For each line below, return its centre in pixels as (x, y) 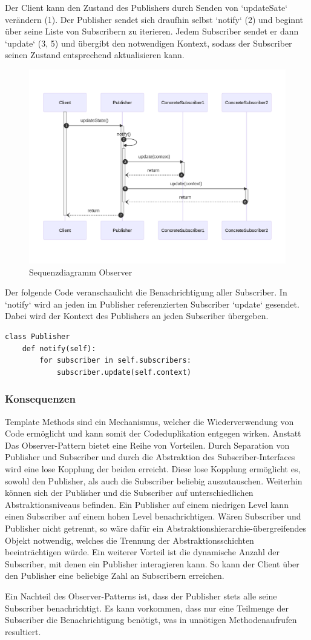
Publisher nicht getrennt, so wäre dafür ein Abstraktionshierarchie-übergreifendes (155, 528)
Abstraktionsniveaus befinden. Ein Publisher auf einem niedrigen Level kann (147, 504)
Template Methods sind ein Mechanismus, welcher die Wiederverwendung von (149, 421)
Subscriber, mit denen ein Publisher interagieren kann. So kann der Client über (152, 563)
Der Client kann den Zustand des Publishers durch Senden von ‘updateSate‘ (146, 7)
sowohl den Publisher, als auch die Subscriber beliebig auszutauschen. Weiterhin (154, 480)
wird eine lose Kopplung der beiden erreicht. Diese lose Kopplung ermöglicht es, (153, 468)
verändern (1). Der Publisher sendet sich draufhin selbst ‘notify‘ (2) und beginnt (154, 19)
